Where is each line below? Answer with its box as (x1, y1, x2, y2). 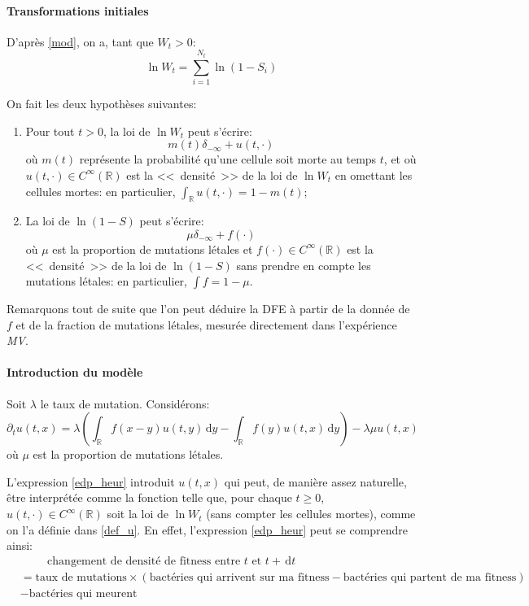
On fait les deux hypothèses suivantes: (7, 95, 197, 112)
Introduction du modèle (7, 364, 143, 381)
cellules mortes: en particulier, (25, 182, 176, 199)
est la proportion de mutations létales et (52, 240, 253, 257)
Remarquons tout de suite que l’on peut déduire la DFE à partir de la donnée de (7, 300, 410, 317)
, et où (383, 150, 417, 168)
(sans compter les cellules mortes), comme (206, 505, 416, 522)
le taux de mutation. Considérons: (40, 395, 210, 412)
